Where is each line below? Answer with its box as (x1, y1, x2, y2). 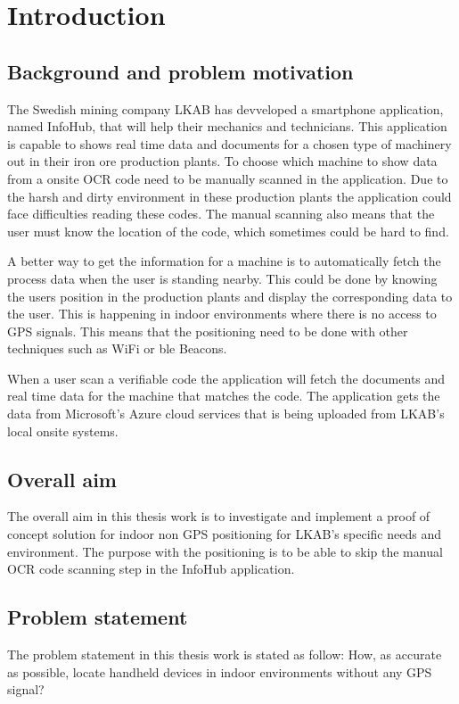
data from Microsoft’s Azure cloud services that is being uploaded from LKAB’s (7, 404, 445, 423)
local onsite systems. (7, 421, 119, 440)
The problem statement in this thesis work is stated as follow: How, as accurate (7, 645, 442, 664)
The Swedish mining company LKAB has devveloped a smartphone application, (7, 99, 444, 118)
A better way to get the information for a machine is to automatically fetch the (7, 252, 441, 270)
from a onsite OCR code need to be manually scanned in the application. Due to (7, 169, 448, 187)
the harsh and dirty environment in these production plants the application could (7, 186, 452, 205)
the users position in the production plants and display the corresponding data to (7, 286, 453, 305)
